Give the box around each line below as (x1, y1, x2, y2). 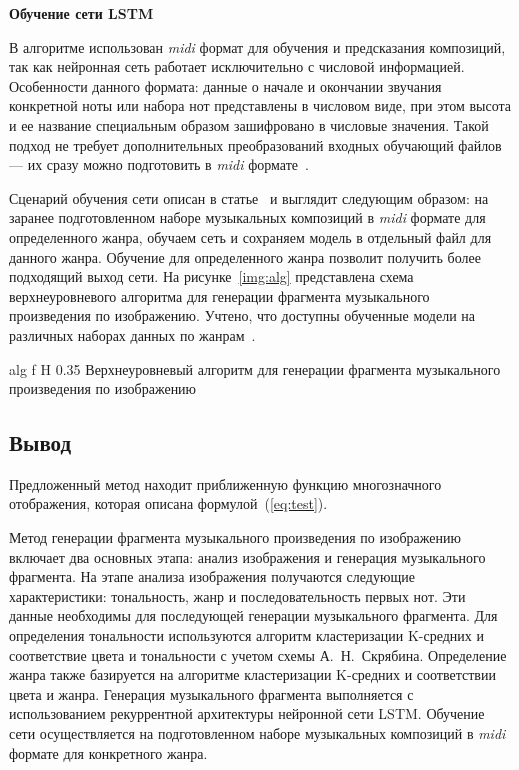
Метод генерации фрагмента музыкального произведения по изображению (9, 527, 461, 548)
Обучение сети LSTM (9, 3, 154, 23)
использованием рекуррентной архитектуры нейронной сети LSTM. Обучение (9, 703, 485, 724)
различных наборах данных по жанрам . (9, 324, 256, 345)
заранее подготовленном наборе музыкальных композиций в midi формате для (9, 207, 486, 228)
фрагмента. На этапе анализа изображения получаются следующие (9, 566, 415, 587)
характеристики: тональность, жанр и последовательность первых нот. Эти (9, 585, 466, 606)
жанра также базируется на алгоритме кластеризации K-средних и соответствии (9, 664, 496, 685)
